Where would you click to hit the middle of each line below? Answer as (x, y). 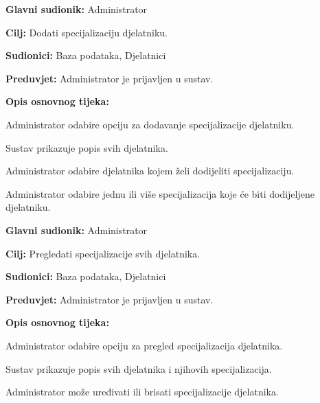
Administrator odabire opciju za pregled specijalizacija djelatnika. (144, 345)
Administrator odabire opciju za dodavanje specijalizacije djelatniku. (150, 124)
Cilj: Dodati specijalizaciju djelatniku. (87, 32)
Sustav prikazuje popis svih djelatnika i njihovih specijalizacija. (139, 368)
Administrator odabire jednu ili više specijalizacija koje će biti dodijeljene (160, 193)
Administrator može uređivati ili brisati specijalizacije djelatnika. (142, 392)
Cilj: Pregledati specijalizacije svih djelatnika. (103, 253)
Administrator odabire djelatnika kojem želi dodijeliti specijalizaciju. (150, 171)
